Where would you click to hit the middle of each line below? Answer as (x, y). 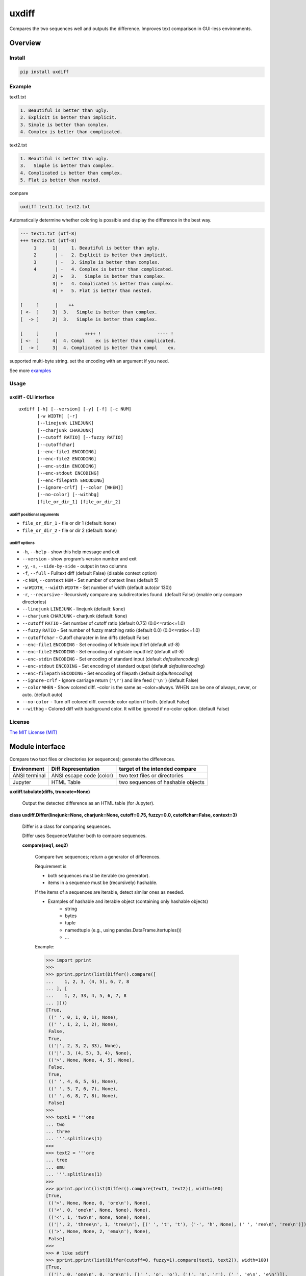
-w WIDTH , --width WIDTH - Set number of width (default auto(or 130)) (97, 587)
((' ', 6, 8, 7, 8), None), (84, 1096)
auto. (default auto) (42, 695)
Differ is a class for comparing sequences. (67, 826)
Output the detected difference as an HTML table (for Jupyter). (88, 803)
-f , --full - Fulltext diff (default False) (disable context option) (90, 573)
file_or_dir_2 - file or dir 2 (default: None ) (70, 530)
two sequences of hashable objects (162, 782)
